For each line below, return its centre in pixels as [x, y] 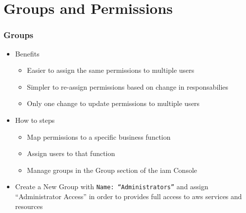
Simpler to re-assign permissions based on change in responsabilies [128, 86]
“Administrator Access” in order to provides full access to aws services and [128, 196]
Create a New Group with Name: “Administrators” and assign [112, 186]
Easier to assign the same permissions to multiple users [111, 70]
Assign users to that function [71, 153]
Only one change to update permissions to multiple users [113, 103]
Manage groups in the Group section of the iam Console [112, 170]
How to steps [35, 120]
